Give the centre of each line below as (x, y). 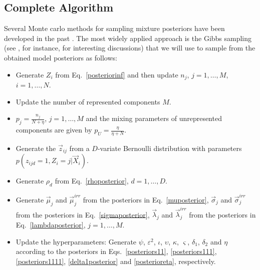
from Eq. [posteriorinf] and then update (117, 74)
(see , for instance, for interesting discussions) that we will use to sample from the (130, 48)
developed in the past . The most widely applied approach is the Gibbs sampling (128, 38)
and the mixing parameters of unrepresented (154, 118)
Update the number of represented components (88, 101)
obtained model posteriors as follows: (61, 57)
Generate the (36, 148)
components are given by (54, 130)
